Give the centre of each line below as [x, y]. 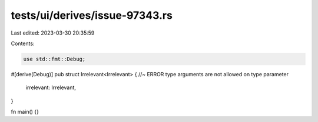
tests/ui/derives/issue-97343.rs [92, 15]
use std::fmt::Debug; [54, 59]
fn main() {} [25, 112]
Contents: [23, 43]
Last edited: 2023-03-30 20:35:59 [53, 33]
